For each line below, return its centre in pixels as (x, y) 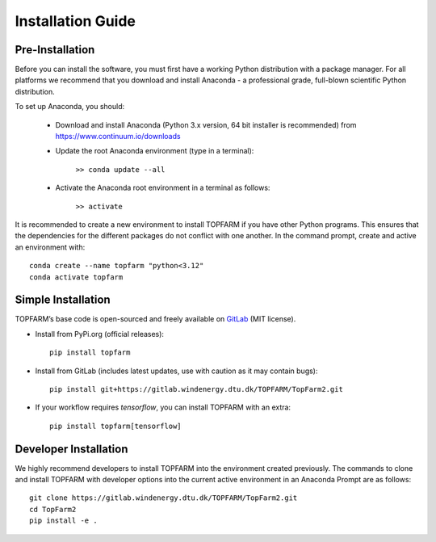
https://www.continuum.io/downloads (118, 137)
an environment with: (50, 247)
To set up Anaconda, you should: (70, 107)
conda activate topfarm (76, 277)
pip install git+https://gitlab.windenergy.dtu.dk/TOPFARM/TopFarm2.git (196, 389)
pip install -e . (63, 521)
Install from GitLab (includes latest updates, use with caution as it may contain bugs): (176, 371)
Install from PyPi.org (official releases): (100, 334)
